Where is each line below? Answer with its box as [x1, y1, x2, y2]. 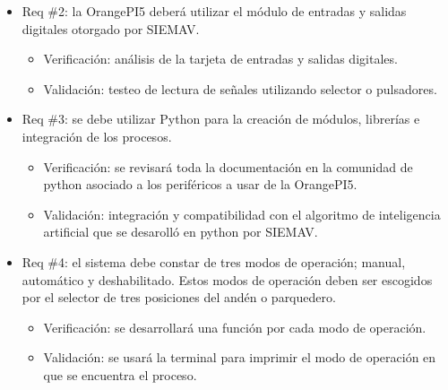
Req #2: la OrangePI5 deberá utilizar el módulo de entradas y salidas [22, 2, 407, 20]
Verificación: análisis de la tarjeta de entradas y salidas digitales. [43, 49, 398, 68]
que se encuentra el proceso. [43, 365, 197, 384]
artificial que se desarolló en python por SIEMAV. [43, 222, 318, 241]
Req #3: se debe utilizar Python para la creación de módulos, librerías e [22, 109, 420, 128]
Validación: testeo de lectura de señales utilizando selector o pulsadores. [43, 79, 437, 98]
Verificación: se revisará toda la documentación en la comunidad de [43, 157, 413, 176]
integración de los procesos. [22, 126, 172, 145]
